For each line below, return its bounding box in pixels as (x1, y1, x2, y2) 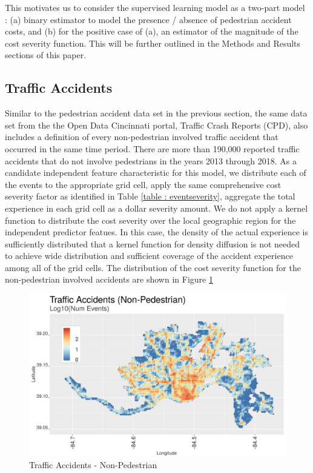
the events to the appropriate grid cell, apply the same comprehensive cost (5, 178, 282, 190)
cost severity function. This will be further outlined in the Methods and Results (5, 36, 301, 49)
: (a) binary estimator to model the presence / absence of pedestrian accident (5, 13, 292, 25)
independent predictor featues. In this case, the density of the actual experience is (5, 226, 308, 238)
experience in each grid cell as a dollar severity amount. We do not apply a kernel (5, 201, 308, 214)
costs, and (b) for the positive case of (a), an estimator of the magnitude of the (5, 25, 298, 38)
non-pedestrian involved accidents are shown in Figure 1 (5, 273, 213, 286)
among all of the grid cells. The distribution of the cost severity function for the (5, 261, 301, 273)
